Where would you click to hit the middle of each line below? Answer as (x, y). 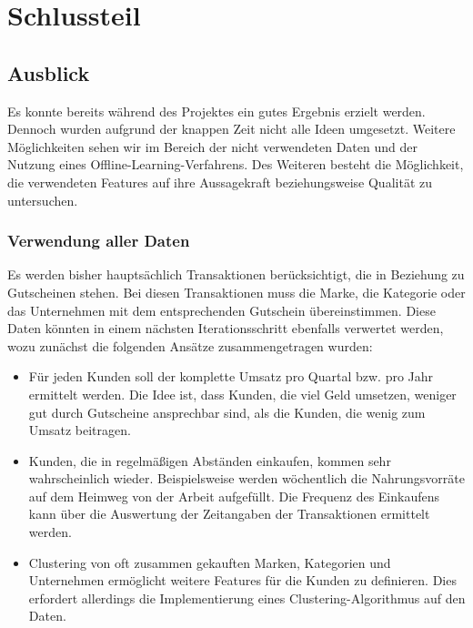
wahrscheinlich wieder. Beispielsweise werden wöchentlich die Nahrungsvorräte (247, 478)
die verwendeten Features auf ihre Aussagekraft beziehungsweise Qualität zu (220, 182)
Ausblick (49, 72)
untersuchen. (43, 200)
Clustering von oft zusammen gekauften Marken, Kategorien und (210, 562)
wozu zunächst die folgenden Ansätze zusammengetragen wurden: (190, 345)
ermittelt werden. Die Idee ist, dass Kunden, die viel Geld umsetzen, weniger (242, 394)
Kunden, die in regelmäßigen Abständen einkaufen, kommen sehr (210, 460)
